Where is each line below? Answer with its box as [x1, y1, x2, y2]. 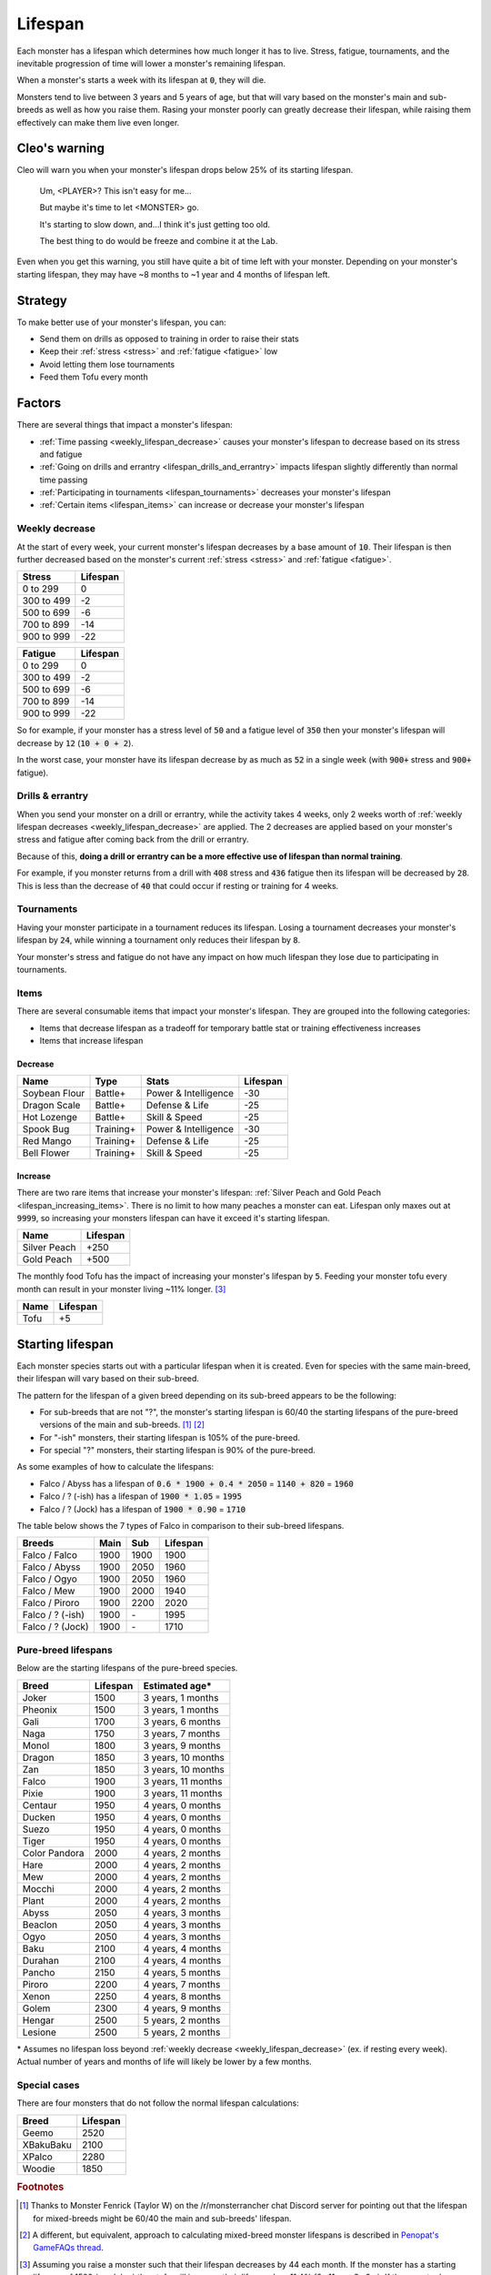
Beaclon [22, 1918, 58, 1931]
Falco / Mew [22, 1584, 75, 1597]
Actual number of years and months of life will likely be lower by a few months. [16, 2056, 313, 2067]
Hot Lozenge [22, 1111, 77, 1124]
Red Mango [22, 1135, 72, 1148]
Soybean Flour [22, 1087, 85, 1100]
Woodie [22, 2162, 55, 2175]
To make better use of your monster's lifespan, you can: [16, 317, 226, 328]
